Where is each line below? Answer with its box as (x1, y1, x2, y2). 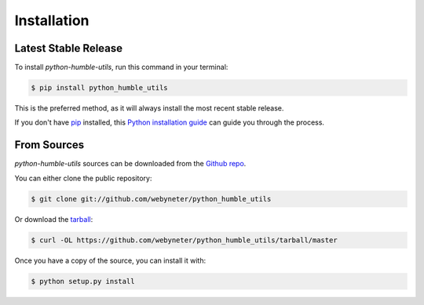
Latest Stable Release (14, 42, 123, 55)
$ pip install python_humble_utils (31, 83, 168, 93)
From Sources (14, 138, 85, 152)
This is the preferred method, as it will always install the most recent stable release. (14, 103, 284, 113)
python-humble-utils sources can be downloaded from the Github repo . (14, 159, 247, 169)
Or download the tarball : (14, 214, 93, 223)
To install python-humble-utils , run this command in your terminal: (14, 63, 228, 72)
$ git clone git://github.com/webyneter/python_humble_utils (31, 194, 272, 203)
